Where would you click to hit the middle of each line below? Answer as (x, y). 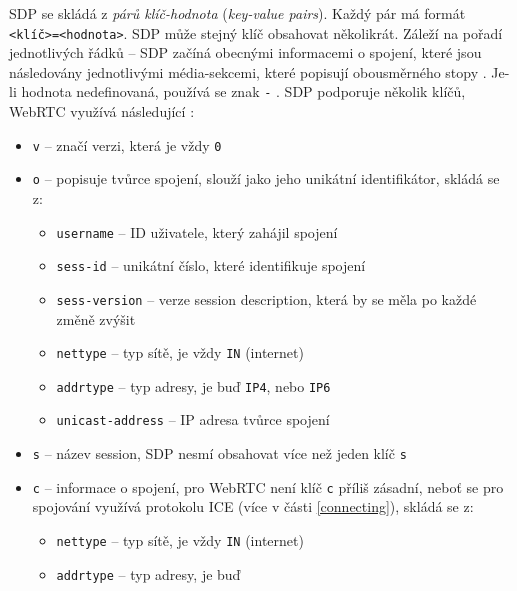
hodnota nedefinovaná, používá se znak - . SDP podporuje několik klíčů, (243, 91)
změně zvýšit (96, 318)
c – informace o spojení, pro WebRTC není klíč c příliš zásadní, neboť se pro (268, 486)
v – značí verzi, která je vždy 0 (127, 144)
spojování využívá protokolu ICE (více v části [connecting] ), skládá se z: (253, 506)
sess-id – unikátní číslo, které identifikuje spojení (211, 265)
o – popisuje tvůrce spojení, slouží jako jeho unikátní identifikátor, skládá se (266, 178)
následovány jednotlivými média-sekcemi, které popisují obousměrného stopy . (248, 71)
